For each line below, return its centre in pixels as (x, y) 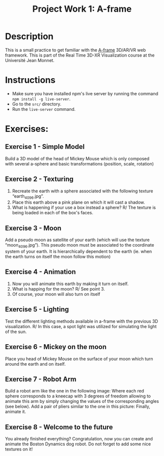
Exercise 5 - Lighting (37, 309)
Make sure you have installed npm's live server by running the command (85, 93)
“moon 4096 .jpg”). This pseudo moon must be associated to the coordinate (80, 246)
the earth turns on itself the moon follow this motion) (58, 257)
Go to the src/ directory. (37, 104)
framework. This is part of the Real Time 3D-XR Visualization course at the (80, 55)
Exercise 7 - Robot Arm (41, 379)
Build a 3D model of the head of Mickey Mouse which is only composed (77, 158)
